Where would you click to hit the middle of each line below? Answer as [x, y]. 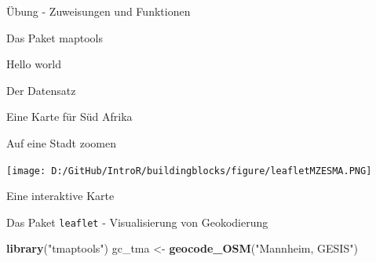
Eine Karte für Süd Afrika [69, 116]
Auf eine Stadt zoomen [61, 142]
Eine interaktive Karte [60, 196]
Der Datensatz [41, 90]
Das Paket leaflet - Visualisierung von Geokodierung [137, 222]
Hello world [34, 64]
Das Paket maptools [55, 37]
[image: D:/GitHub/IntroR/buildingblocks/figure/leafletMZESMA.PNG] [189, 171]
